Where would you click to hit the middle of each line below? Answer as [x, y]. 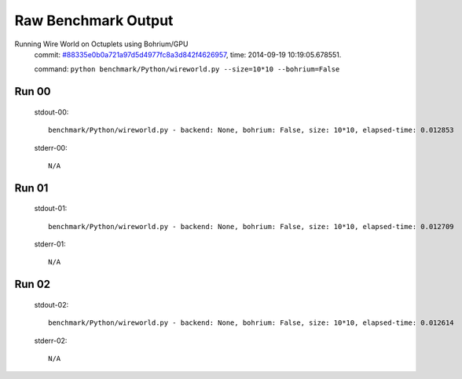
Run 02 [33, 284]
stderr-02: [51, 341]
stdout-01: [51, 209]
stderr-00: [51, 148]
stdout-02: [51, 304]
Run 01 [31, 188]
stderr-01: [50, 244]
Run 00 [33, 91]
